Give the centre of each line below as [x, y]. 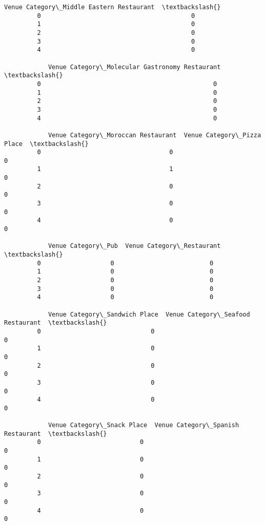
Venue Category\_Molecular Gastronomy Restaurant [134, 67]
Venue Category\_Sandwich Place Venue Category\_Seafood [149, 314]
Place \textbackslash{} [46, 144]
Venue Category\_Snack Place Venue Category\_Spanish [144, 425]
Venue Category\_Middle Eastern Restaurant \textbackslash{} [113, 7]
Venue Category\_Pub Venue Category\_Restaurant [134, 246]
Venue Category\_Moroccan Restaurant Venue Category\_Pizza [155, 135]
